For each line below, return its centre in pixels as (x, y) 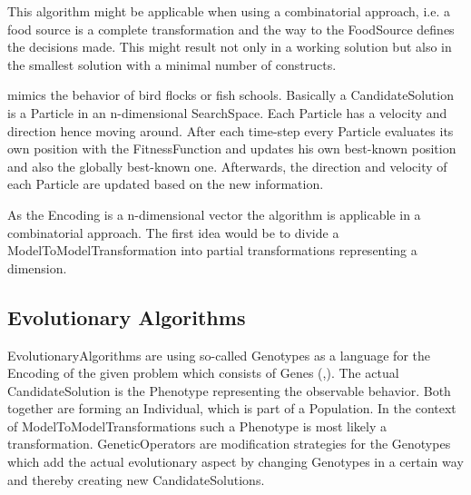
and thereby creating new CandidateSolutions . (136, 479)
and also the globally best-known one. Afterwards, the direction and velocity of (227, 166)
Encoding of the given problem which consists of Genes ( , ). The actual (203, 373)
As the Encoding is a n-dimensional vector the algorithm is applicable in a (214, 214)
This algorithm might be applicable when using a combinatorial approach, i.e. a (229, 11)
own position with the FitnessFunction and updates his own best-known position (232, 148)
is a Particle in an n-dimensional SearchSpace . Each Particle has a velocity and (227, 112)
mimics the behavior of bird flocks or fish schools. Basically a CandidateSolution (231, 95)
